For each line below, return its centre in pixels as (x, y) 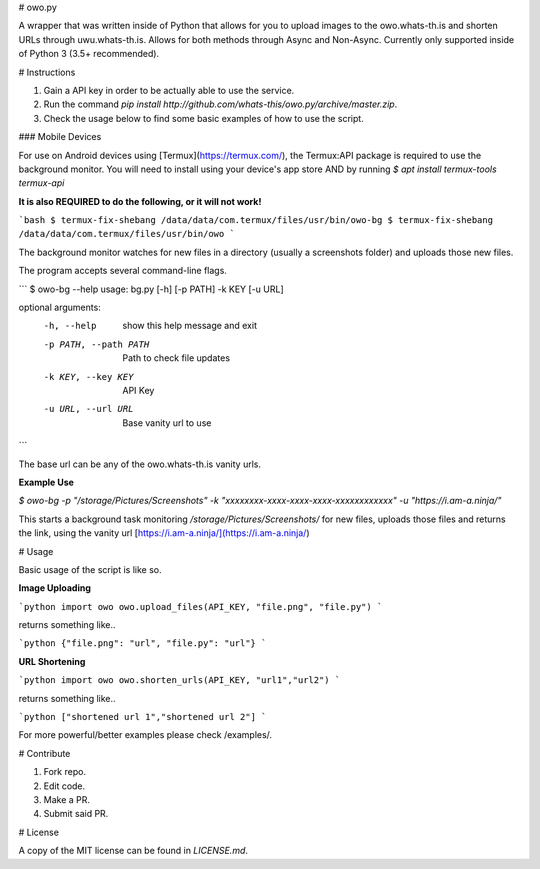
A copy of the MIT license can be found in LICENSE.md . (133, 851)
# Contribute (44, 753)
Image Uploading (55, 588)
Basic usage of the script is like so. (90, 569)
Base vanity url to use (167, 422)
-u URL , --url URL (88, 409)
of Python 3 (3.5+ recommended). (89, 54)
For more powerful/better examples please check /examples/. (145, 735)
